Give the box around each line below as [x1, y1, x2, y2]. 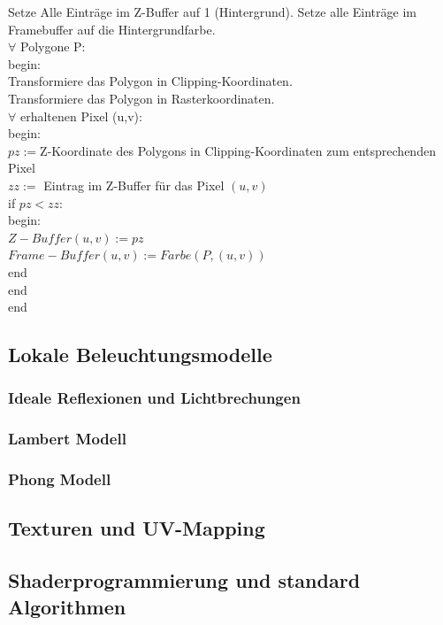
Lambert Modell [8, 428, 126, 450]
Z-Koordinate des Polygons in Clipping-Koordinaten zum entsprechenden [40, 141, 436, 159]
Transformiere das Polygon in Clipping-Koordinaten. [8, 72, 293, 90]
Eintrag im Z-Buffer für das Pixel [43, 175, 225, 194]
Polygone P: [19, 37, 86, 56]
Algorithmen [8, 592, 126, 620]
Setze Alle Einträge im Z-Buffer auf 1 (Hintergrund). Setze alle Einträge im [8, 3, 416, 20]
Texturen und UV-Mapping [8, 514, 265, 542]
